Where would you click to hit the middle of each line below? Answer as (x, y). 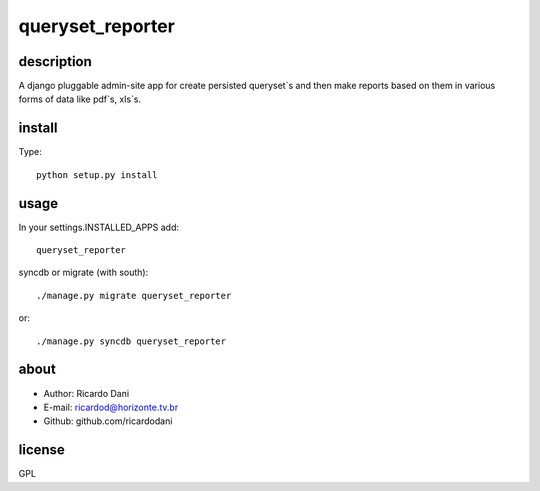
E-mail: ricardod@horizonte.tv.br (111, 407)
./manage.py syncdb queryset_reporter (131, 341)
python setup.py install (97, 174)
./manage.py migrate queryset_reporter (134, 295)
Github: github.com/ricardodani (108, 421)
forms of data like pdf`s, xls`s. (80, 99)
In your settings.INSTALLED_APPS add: (99, 227)
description (55, 61)
